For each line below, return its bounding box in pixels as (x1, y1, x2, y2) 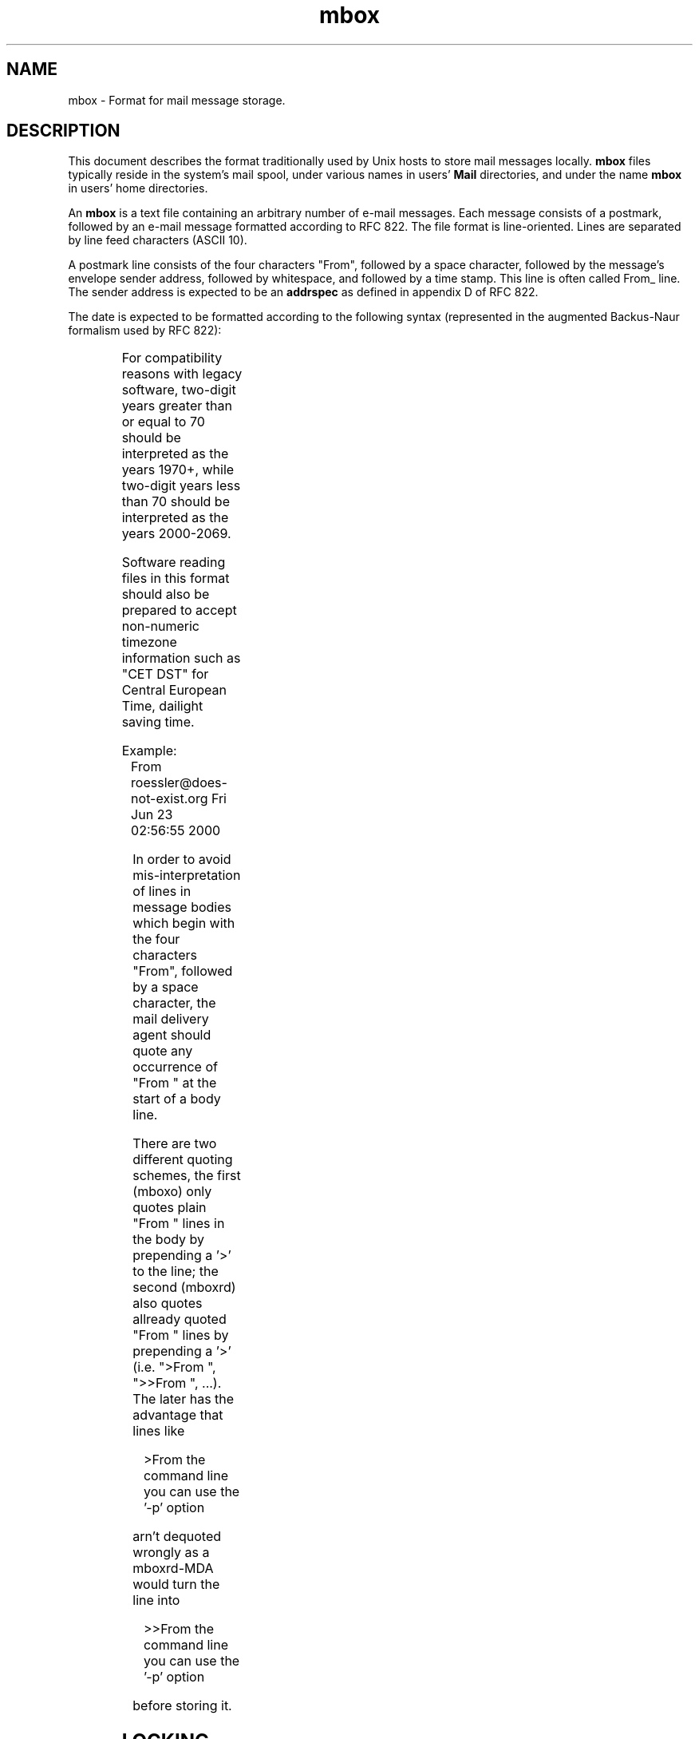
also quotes (132, 1295, 203, 1312)
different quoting (132, 1151, 233, 1168)
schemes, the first (132, 1167, 241, 1184)
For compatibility (121, 350, 223, 366)
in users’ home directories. (68, 181, 208, 196)
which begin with (132, 915, 235, 932)
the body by (132, 1231, 205, 1248)
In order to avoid (132, 851, 231, 868)
